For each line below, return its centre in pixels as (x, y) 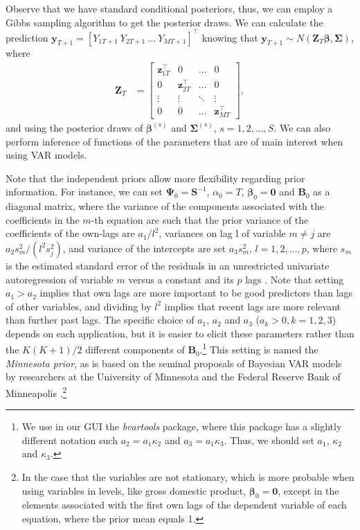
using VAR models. (46, 155)
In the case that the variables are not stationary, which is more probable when (188, 476)
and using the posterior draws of (74, 127)
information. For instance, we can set (84, 192)
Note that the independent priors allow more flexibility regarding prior (155, 178)
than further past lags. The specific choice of (100, 320)
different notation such (70, 440)
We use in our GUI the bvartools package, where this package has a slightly (182, 426)
